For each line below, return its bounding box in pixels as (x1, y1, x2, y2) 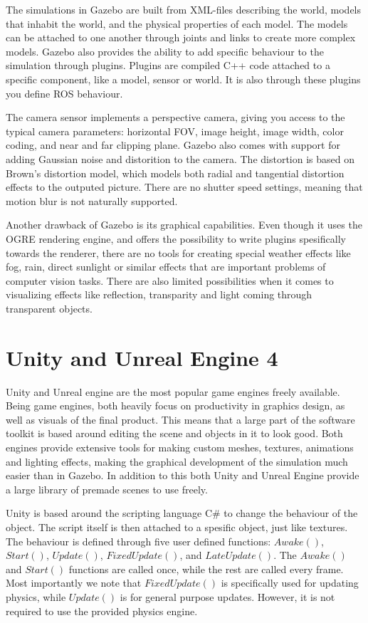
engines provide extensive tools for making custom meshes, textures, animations (6, 439, 354, 454)
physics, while (6, 589, 66, 604)
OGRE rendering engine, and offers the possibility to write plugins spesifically (6, 231, 346, 246)
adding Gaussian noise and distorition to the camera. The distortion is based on (6, 151, 354, 166)
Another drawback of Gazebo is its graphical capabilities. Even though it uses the (6, 217, 362, 232)
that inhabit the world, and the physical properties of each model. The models (6, 16, 348, 31)
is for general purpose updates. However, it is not (120, 589, 335, 604)
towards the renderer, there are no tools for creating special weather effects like (6, 245, 351, 260)
